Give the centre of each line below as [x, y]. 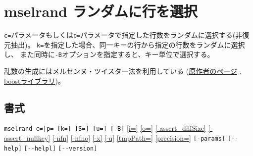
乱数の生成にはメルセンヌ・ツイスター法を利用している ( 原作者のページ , [123, 71]
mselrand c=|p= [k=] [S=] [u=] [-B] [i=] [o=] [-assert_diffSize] [105, 128]
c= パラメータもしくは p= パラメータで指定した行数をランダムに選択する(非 [123, 35]
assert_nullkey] [27, 138]
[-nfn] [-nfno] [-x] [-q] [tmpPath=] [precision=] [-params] [139, 138]
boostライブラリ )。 [34, 80]
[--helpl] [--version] [61, 148]
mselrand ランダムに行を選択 [101, 11]
